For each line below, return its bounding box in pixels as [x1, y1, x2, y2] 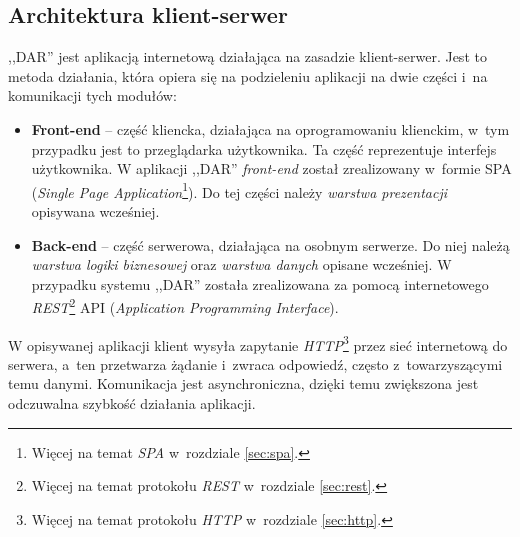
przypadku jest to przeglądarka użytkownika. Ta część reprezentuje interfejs [31, 138, 497, 159]
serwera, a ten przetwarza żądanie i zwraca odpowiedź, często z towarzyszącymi [8, 353, 503, 374]
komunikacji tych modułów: [8, 85, 177, 106]
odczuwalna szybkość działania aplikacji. [8, 393, 256, 414]
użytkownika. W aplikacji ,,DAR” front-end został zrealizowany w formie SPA [31, 158, 512, 179]
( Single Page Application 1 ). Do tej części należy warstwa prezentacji [31, 178, 447, 202]
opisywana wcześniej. [31, 201, 160, 222]
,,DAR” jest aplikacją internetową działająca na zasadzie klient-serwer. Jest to [8, 46, 487, 67]
